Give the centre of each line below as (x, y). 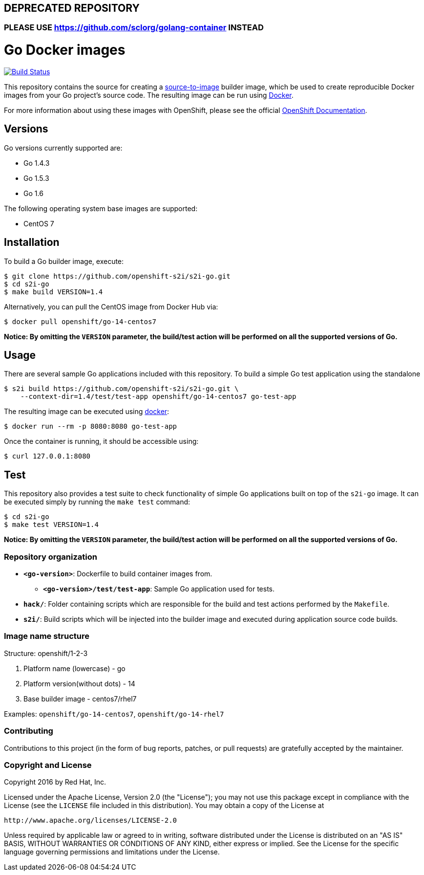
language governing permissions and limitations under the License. (112, 852)
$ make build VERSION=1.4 (53, 292)
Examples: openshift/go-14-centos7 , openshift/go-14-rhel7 (114, 714)
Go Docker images (65, 50)
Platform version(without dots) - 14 (79, 683)
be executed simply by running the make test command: (97, 502)
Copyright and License (48, 765)
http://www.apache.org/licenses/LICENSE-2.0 (91, 820)
